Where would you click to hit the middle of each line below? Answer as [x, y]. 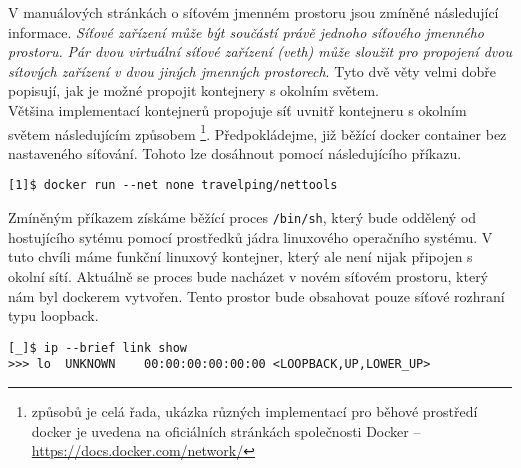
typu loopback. [53, 315]
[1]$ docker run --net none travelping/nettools [173, 185]
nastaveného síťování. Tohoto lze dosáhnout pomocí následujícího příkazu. [235, 152]
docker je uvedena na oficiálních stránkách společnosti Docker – [226, 430]
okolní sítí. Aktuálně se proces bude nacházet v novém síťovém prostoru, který [248, 275]
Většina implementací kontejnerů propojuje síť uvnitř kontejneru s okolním [237, 109]
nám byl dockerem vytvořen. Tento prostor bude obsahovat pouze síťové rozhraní [256, 295]
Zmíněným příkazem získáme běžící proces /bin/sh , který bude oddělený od [242, 217]
